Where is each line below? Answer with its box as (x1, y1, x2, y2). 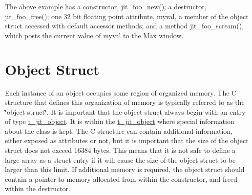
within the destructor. (5, 183, 70, 194)
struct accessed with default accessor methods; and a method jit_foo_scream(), (5, 21, 244, 31)
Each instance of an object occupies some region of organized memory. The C (5, 87, 237, 97)
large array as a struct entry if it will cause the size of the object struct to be (5, 154, 236, 165)
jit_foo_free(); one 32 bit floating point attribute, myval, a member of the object (5, 11, 249, 21)
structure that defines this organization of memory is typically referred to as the (5, 97, 245, 107)
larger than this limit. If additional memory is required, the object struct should (5, 164, 245, 174)
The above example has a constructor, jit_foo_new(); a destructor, (5, 1, 207, 11)
